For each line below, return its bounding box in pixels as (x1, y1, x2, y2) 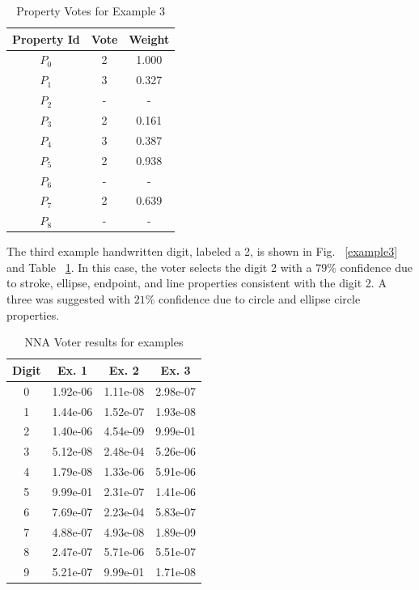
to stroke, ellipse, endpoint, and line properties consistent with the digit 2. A (6, 274, 387, 291)
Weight (129, 30, 170, 47)
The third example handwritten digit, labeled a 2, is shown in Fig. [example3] (6, 243, 398, 260)
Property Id (12, 30, 80, 47)
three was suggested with (6, 291, 131, 308)
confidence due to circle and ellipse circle (159, 291, 361, 308)
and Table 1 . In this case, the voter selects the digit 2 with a (6, 258, 312, 275)
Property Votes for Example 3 (16, 2, 166, 19)
